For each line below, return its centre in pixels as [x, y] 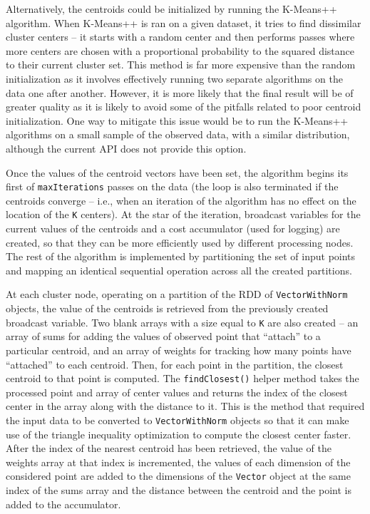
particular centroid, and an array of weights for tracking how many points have [179, 350]
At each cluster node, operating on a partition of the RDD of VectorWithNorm [177, 294]
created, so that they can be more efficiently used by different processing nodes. [180, 242]
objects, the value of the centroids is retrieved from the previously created [167, 308]
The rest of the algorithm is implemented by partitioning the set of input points [181, 256]
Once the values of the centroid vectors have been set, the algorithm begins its [177, 172]
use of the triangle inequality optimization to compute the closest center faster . [179, 434]
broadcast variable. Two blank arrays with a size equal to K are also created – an [182, 322]
